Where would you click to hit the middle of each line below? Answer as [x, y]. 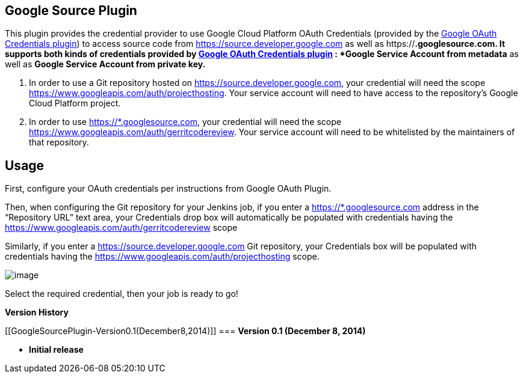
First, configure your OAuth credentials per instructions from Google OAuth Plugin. [168, 189]
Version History [37, 312]
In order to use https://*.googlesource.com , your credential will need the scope [185, 122]
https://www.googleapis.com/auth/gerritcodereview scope [121, 228]
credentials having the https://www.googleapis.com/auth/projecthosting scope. [162, 257]
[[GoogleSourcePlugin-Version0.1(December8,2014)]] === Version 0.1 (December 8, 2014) [185, 331]
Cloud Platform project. [75, 103]
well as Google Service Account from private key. [105, 64]
